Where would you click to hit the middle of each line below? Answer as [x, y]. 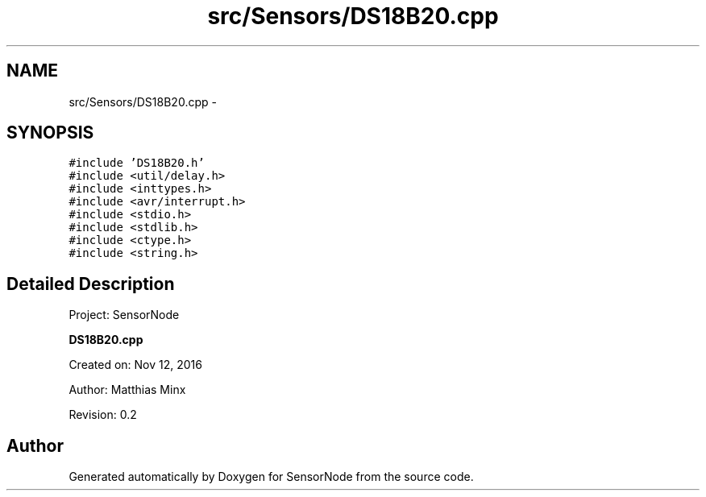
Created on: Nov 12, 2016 [135, 365]
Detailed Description [91, 284]
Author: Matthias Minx [127, 390]
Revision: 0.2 [103, 415]
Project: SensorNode [124, 315]
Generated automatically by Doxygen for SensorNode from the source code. [271, 477]
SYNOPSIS [50, 133]
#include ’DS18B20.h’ [137, 163]
